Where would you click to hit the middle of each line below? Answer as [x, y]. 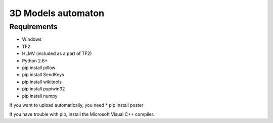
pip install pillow [39, 68]
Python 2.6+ [35, 60]
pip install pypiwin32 [43, 89]
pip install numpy [40, 96]
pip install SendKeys [43, 75]
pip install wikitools [42, 82]
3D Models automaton [57, 13]
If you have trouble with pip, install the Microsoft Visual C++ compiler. [82, 114]
